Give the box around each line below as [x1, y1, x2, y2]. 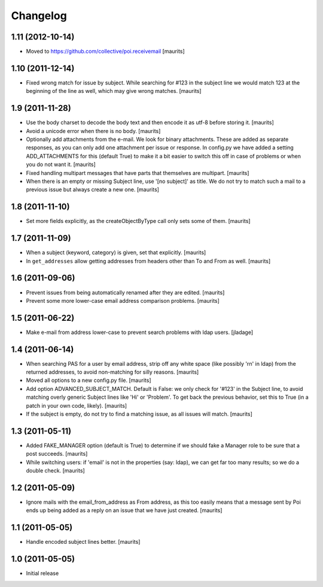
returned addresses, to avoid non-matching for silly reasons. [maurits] [26, 369, 199, 376]
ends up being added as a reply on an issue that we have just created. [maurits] [26, 507, 223, 514]
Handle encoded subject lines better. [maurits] [26, 538, 141, 546]
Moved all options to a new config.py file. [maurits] [26, 377, 151, 384]
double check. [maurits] [26, 467, 85, 474]
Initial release [26, 570, 59, 577]
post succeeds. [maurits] [26, 450, 88, 457]
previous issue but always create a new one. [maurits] [26, 186, 160, 193]
